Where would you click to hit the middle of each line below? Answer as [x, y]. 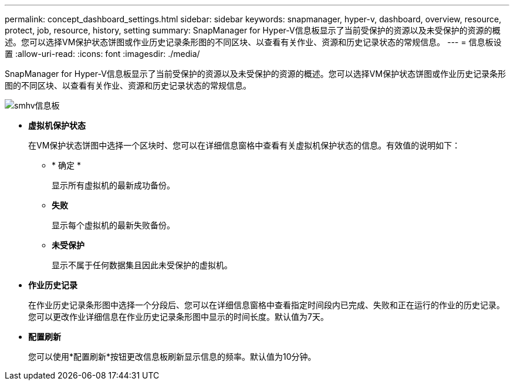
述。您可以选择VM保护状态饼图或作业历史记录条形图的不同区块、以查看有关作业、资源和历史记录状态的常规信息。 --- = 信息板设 [253, 42]
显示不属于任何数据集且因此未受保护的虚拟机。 [142, 265]
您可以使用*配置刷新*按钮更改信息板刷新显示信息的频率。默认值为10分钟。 [172, 357]
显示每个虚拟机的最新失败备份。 [113, 225]
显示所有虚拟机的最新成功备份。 [113, 185]
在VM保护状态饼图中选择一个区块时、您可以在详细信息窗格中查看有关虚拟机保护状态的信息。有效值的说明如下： [244, 145]
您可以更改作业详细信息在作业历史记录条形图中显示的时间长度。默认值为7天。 [178, 317]
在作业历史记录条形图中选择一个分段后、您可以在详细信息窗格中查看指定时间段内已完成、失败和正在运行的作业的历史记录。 [266, 305]
